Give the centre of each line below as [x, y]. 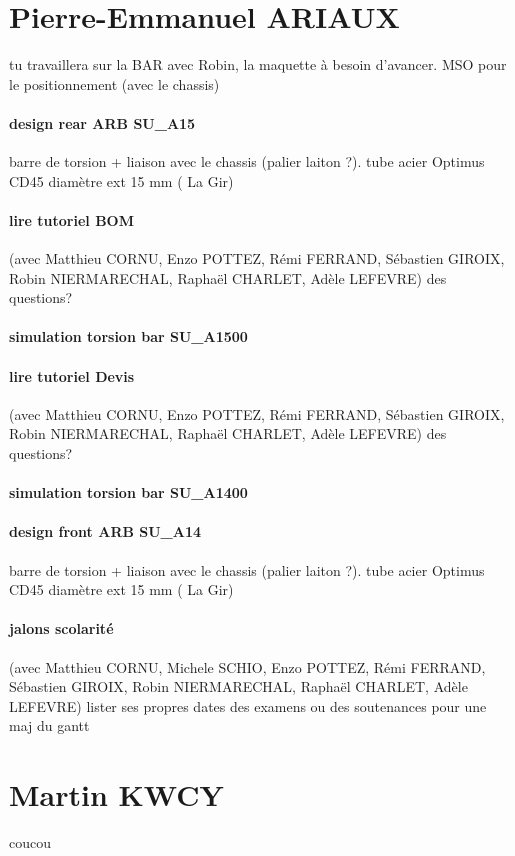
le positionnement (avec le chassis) [114, 83]
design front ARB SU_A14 [105, 531]
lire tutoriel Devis [72, 375]
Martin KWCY [116, 794]
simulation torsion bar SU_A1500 [128, 336]
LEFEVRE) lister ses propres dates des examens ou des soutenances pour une [248, 705]
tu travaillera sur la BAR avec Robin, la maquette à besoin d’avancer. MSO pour [258, 64]
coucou [30, 842]
